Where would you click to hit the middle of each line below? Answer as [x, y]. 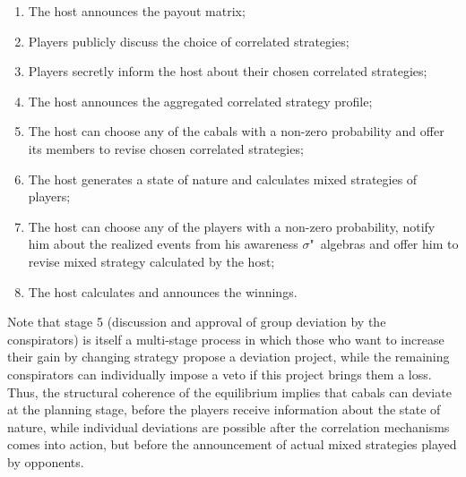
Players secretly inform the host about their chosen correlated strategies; [228, 71]
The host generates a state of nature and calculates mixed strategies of [223, 179]
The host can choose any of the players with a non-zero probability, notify [232, 226]
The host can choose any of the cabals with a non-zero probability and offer [236, 131]
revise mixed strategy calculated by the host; [151, 261]
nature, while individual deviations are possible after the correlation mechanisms [229, 426]
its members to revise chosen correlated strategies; [166, 148]
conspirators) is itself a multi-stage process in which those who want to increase [226, 339]
